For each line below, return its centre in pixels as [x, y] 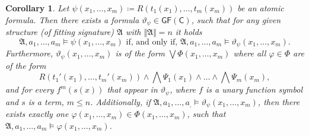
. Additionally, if [120, 101]
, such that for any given [236, 19]
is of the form [140, 53]
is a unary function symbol [254, 89]
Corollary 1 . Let [37, 8]
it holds [189, 32]
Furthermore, [29, 53]
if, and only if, [152, 42]
